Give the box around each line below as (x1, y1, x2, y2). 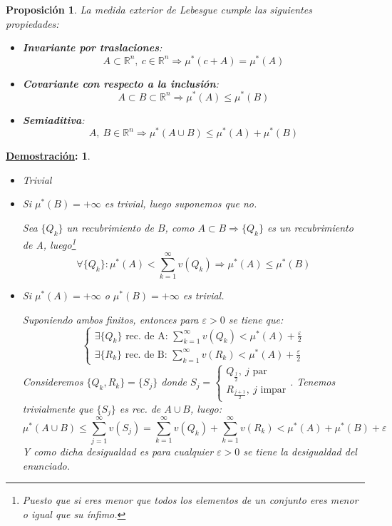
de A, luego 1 (22, 235, 76, 252)
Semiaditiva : (22, 112, 85, 127)
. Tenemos (289, 374, 336, 389)
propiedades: (6, 16, 59, 31)
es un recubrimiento (267, 220, 354, 234)
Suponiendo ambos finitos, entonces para (22, 311, 199, 326)
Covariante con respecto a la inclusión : (22, 76, 219, 91)
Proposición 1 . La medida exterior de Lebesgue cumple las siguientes (6, 2, 312, 16)
